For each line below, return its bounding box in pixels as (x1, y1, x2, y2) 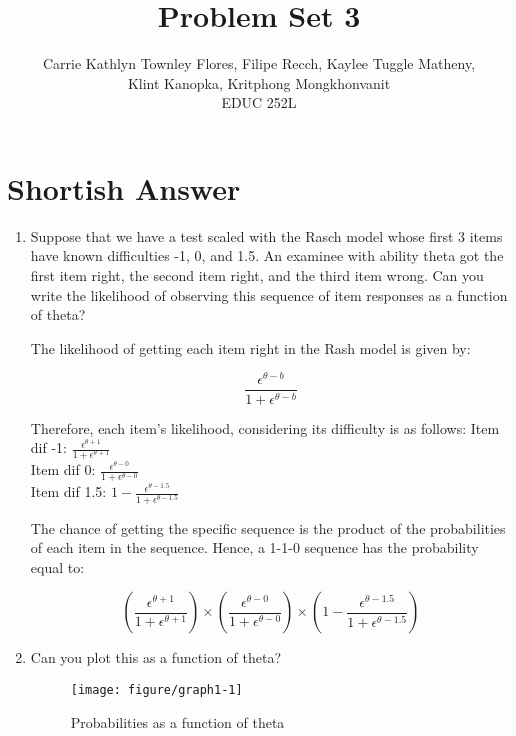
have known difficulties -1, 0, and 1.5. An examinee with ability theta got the (30, 245, 504, 266)
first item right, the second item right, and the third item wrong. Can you (30, 265, 484, 286)
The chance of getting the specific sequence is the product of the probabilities (30, 517, 506, 538)
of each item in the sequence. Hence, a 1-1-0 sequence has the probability (30, 537, 479, 558)
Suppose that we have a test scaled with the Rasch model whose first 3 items (30, 225, 503, 246)
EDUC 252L (221, 92, 297, 113)
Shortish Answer (7, 167, 241, 208)
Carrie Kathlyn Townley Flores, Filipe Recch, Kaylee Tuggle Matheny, (42, 53, 476, 74)
